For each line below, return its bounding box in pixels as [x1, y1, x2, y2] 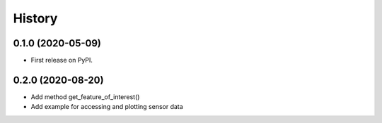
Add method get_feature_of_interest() [30, 92, 140, 101]
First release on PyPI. [30, 56, 93, 65]
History [13, 11, 58, 26]
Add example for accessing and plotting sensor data [30, 103, 183, 111]
